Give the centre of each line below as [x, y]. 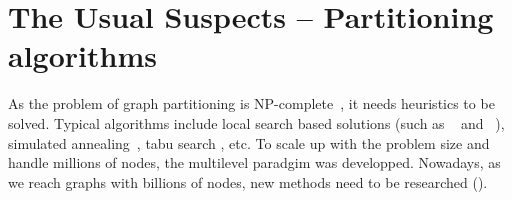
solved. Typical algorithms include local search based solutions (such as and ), [256, 122]
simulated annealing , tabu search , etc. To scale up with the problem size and [249, 142]
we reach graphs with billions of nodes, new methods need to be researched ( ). [248, 181]
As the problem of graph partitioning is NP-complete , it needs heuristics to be [251, 103]
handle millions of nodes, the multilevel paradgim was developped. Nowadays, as [254, 162]
